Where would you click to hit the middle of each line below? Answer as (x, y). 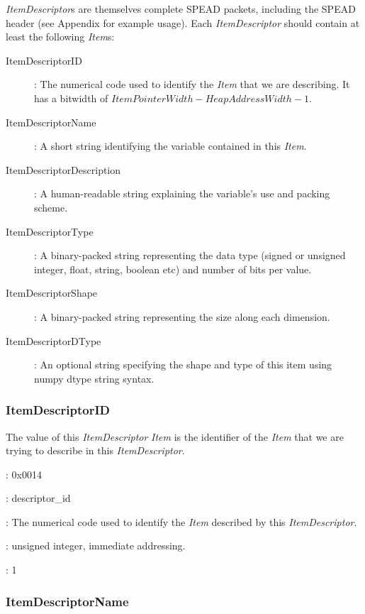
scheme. (51, 207)
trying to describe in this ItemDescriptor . (95, 450)
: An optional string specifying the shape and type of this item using (183, 364)
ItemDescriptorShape (52, 293)
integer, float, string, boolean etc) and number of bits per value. (173, 269)
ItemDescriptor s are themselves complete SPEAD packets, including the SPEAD (181, 9)
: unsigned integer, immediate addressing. (96, 546)
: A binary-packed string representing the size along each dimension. (182, 316)
